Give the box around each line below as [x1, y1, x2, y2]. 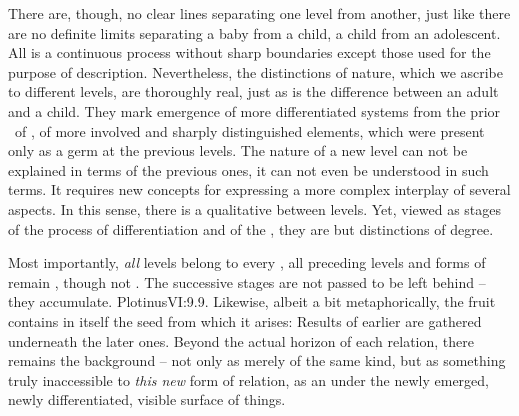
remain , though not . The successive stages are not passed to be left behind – [8, 271, 486, 292]
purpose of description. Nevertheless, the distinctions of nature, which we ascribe [8, 61, 504, 82]
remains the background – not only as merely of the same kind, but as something [8, 350, 506, 371]
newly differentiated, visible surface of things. [8, 389, 286, 410]
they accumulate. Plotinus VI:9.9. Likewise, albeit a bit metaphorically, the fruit [8, 291, 496, 312]
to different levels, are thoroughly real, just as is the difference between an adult [8, 81, 499, 102]
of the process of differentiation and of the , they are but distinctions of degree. [8, 218, 494, 239]
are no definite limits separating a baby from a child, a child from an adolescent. [8, 22, 501, 43]
